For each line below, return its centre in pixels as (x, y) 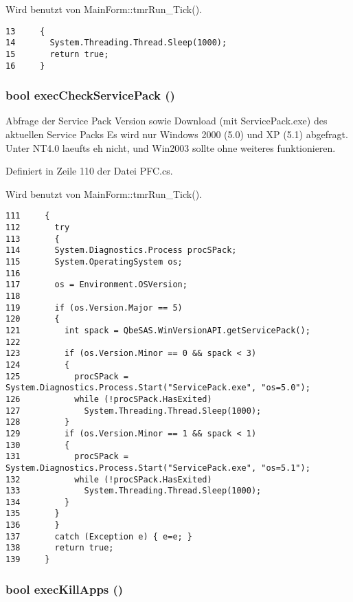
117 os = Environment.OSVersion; (96, 285)
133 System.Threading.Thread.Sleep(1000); (134, 491)
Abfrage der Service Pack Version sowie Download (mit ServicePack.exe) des (167, 121)
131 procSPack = (67, 457)
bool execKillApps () (65, 589)
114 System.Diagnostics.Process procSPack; (121, 250)
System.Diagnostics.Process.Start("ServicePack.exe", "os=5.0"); (158, 388)
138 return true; (60, 548)
